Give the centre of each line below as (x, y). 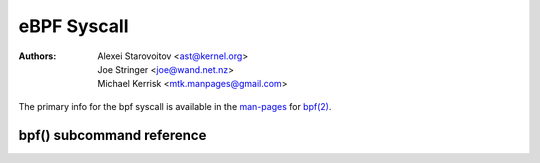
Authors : (37, 56)
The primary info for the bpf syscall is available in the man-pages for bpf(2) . (175, 106)
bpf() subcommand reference (112, 135)
